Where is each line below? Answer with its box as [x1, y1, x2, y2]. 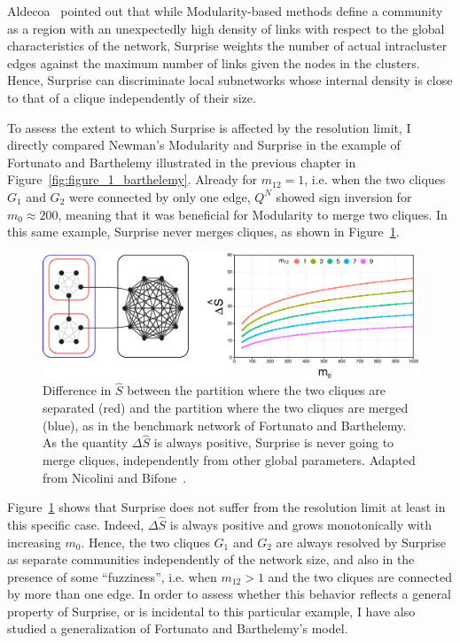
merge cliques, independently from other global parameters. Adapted [43, 450, 416, 469]
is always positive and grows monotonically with [169, 515, 432, 533]
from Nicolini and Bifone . [43, 468, 187, 486]
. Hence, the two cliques [81, 532, 210, 551]
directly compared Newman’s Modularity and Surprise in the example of [7, 136, 401, 154]
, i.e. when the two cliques [304, 170, 446, 189]
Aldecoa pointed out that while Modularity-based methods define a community [7, 2, 443, 19]
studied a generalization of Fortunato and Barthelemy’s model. [7, 619, 348, 638]
